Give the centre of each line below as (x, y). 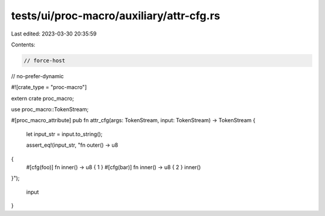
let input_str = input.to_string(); (64, 134)
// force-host (45, 60)
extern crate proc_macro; (43, 98)
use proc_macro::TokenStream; (50, 110)
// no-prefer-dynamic (38, 76)
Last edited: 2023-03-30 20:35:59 (54, 34)
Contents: (23, 45)
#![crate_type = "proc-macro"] (49, 87)
